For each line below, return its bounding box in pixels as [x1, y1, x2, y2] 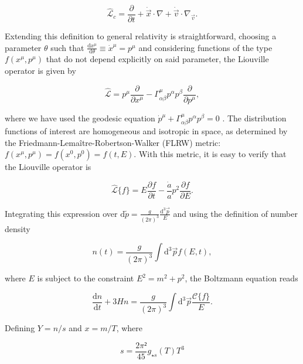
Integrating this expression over [5, 207, 118, 219]
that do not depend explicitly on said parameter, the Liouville [46, 53, 269, 65]
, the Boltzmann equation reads [185, 272, 298, 284]
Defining [5, 322, 35, 334]
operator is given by [5, 64, 76, 77]
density [5, 222, 30, 234]
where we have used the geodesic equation [5, 111, 155, 124]
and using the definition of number [173, 207, 298, 219]
